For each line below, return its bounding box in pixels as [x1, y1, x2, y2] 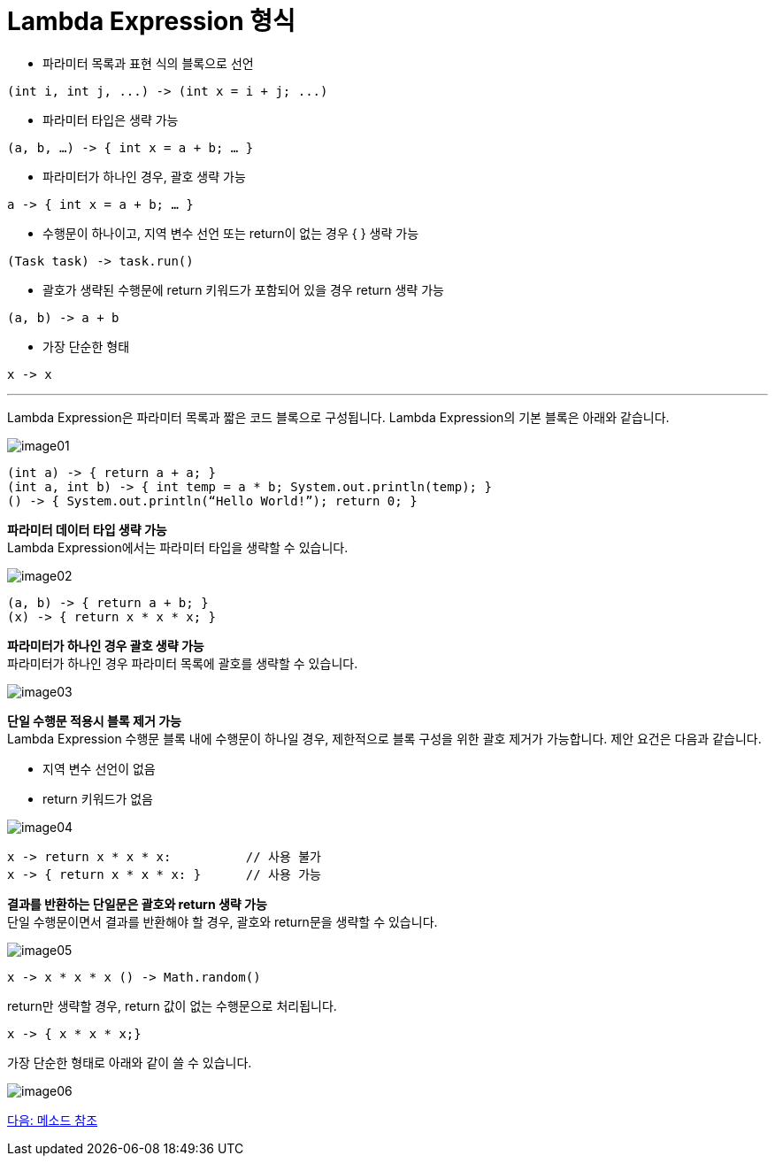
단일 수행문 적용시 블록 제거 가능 [7, 712, 181, 728]
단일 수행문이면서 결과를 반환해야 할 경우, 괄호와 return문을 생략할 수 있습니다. [7, 913, 438, 929]
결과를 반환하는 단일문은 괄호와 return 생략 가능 [7, 896, 267, 912]
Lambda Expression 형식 [7, 6, 295, 36]
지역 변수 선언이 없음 [42, 760, 156, 776]
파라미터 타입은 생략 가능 [42, 112, 179, 127]
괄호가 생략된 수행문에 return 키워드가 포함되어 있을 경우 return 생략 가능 [42, 281, 444, 297]
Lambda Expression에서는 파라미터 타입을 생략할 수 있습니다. [7, 539, 349, 555]
